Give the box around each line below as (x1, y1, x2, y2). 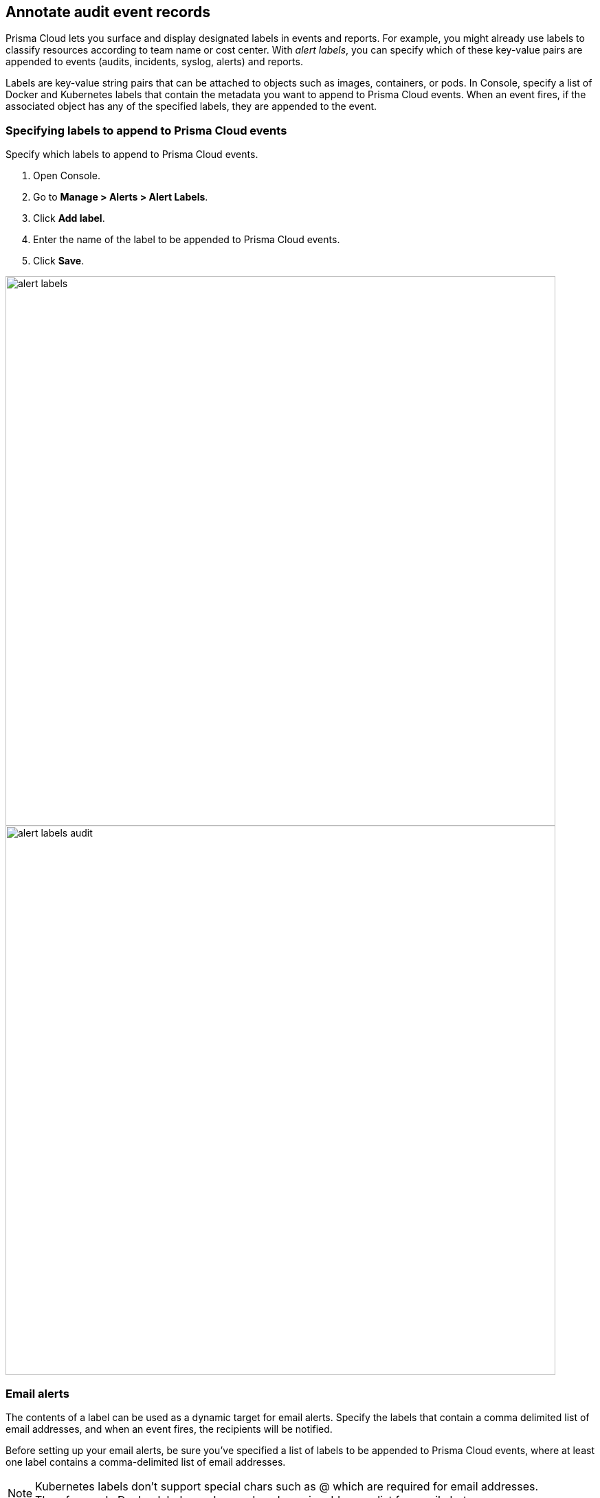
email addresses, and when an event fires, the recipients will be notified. (5, 1422, 333, 1435)
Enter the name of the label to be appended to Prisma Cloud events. (33, 234, 340, 246)
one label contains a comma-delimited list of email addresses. (5, 1455, 286, 1468)
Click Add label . (33, 212, 105, 225)
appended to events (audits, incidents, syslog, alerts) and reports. (5, 56, 303, 68)
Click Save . (33, 255, 85, 267)
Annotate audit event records (5, 3, 210, 21)
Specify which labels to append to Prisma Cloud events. (5, 148, 258, 161)
